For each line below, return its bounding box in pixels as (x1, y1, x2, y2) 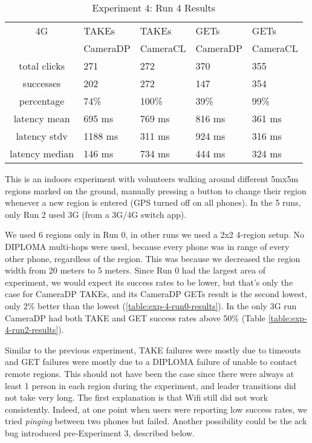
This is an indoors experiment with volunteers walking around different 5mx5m (5, 172, 299, 185)
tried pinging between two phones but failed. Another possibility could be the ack (5, 415, 307, 427)
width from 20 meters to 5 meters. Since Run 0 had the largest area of (5, 264, 266, 277)
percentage (19, 94, 65, 108)
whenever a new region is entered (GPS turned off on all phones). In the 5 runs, (5, 196, 301, 209)
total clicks (19, 59, 65, 73)
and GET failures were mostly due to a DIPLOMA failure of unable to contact (5, 355, 297, 368)
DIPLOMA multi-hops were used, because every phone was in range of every (5, 240, 290, 252)
